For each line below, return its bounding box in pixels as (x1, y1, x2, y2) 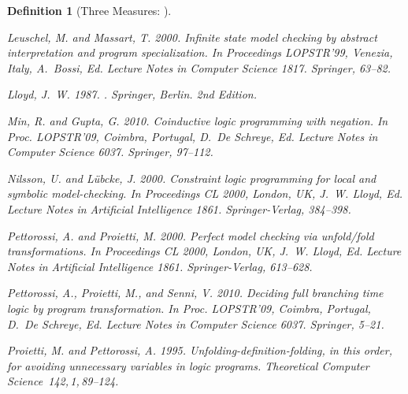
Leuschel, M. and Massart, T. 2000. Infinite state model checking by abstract (7, 28, 377, 45)
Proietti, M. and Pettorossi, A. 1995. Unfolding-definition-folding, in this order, (7, 342, 392, 359)
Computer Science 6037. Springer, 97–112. (7, 143, 213, 160)
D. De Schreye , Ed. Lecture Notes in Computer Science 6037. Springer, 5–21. (7, 315, 384, 332)
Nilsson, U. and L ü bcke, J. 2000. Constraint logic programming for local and (7, 169, 376, 186)
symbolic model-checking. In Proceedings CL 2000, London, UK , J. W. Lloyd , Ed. (7, 185, 403, 202)
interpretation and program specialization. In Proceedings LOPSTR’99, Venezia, (7, 44, 393, 61)
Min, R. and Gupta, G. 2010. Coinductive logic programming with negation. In (7, 112, 388, 128)
